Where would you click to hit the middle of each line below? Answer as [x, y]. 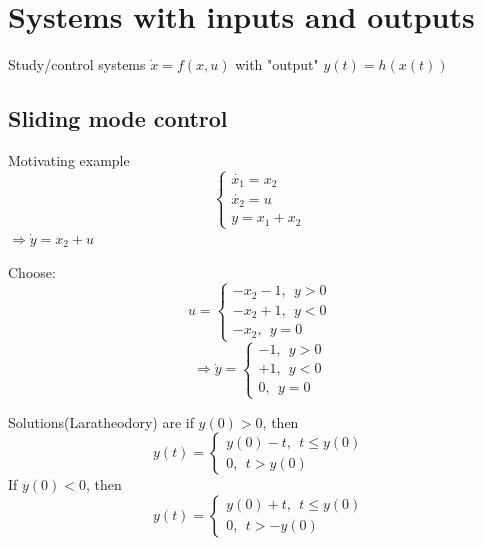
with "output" [277, 64]
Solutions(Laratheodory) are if [101, 421]
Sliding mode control [118, 118]
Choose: [32, 271]
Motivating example [69, 159]
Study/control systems [77, 64]
